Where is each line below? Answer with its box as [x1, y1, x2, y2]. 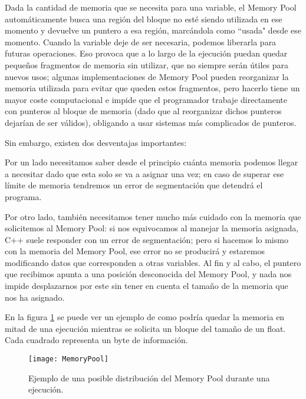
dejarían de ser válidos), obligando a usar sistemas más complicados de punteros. [5, 116, 297, 128]
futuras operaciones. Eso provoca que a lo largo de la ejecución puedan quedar [5, 47, 288, 59]
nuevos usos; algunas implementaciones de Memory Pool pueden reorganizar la [5, 70, 289, 82]
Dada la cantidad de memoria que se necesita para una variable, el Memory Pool [5, 1, 297, 13]
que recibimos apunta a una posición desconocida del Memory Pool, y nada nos [5, 268, 292, 280]
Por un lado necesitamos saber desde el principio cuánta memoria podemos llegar [5, 156, 298, 168]
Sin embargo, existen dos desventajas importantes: [5, 136, 187, 148]
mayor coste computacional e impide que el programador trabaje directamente [5, 93, 288, 105]
